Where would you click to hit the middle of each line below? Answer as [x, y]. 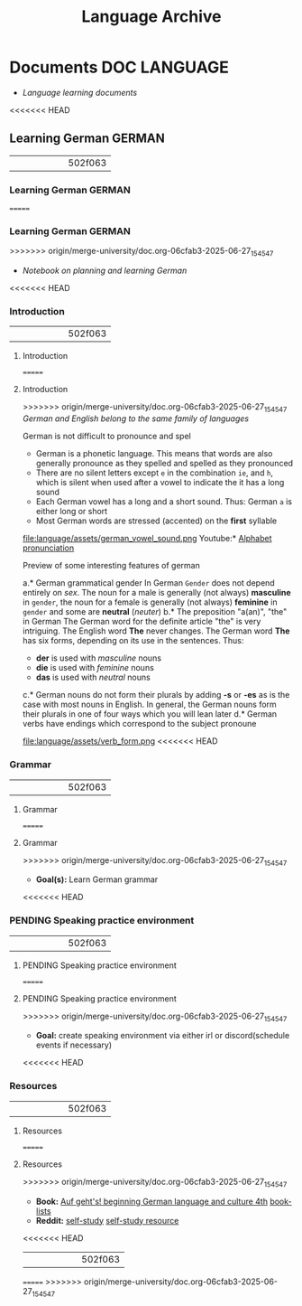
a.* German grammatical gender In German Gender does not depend [148, 583]
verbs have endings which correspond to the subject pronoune [139, 724]
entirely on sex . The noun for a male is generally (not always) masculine [156, 593]
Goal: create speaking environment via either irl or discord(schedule [163, 1036]
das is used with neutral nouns [93, 677]
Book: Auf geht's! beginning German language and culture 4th [152, 1201]
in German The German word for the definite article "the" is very [142, 622]
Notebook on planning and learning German [105, 271]
